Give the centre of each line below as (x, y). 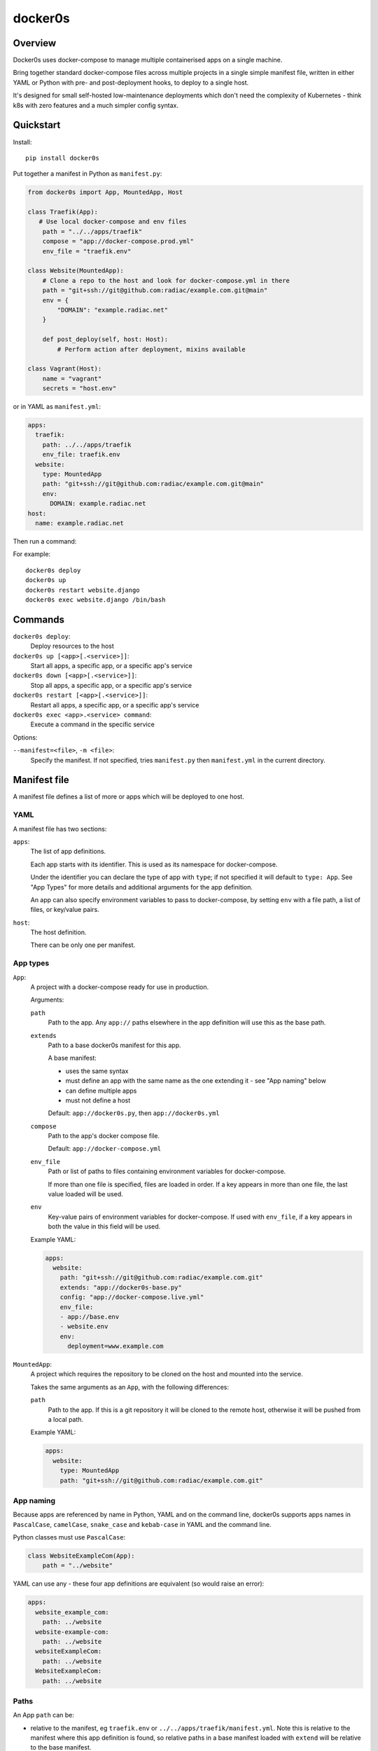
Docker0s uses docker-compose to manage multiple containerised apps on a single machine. (148, 60)
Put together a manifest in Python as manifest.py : (87, 174)
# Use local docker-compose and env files (113, 222)
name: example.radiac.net (79, 523)
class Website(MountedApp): (76, 271)
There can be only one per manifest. (83, 945)
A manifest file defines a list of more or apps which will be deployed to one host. (128, 797)
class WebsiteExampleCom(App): (82, 1556)
